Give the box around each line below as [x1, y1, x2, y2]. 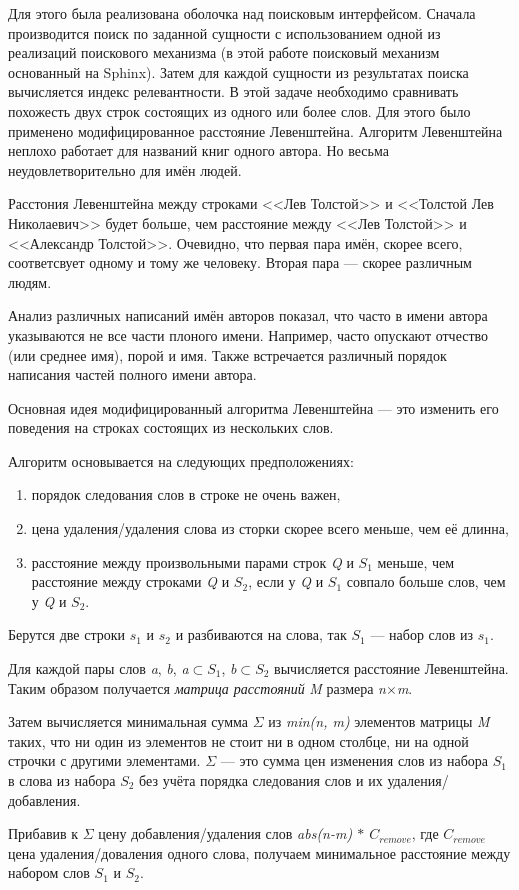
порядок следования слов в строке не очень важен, [31, 484, 341, 505]
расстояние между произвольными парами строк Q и [31, 551, 354, 572]
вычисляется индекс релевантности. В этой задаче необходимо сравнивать [8, 81, 459, 102]
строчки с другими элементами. [8, 750, 201, 771]
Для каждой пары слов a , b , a [8, 658, 189, 679]
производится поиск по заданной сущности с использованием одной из [8, 22, 441, 43]
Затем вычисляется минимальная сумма [8, 711, 249, 732]
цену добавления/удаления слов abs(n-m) [98, 823, 353, 844]
